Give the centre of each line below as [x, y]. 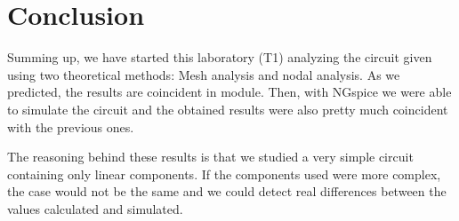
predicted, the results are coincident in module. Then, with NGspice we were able [229, 92]
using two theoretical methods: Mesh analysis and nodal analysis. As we [204, 74]
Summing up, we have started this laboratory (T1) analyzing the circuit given [220, 57]
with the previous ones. [71, 126]
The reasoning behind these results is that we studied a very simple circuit [210, 157]
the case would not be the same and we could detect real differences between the [227, 191]
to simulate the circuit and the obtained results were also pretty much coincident [228, 109]
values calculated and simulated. [95, 208]
